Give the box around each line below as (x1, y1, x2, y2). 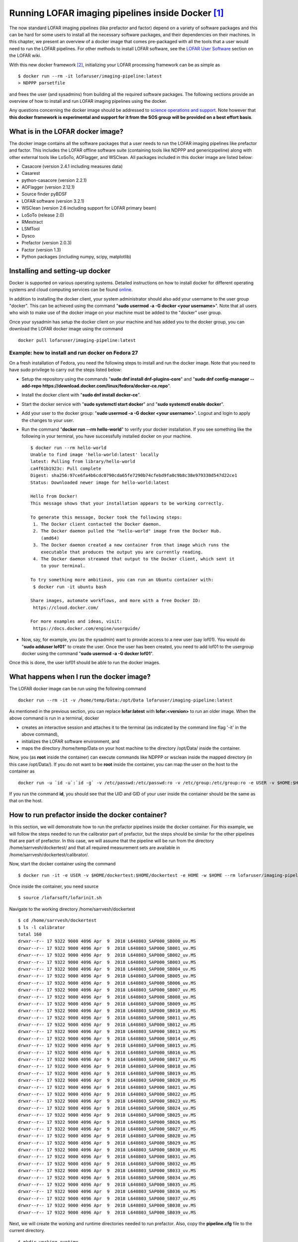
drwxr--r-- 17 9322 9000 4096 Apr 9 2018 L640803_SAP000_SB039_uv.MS (18, 1210, 196, 1215)
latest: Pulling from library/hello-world (30, 459, 136, 465)
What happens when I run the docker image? (9, 673, 151, 681)
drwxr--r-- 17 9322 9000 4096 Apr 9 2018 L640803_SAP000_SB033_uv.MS (18, 1168, 196, 1173)
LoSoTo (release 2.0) (21, 212, 65, 218)
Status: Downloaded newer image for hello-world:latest (30, 479, 169, 485)
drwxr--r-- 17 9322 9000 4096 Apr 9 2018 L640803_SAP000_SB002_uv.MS (18, 952, 196, 958)
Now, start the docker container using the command (9, 861, 116, 867)
